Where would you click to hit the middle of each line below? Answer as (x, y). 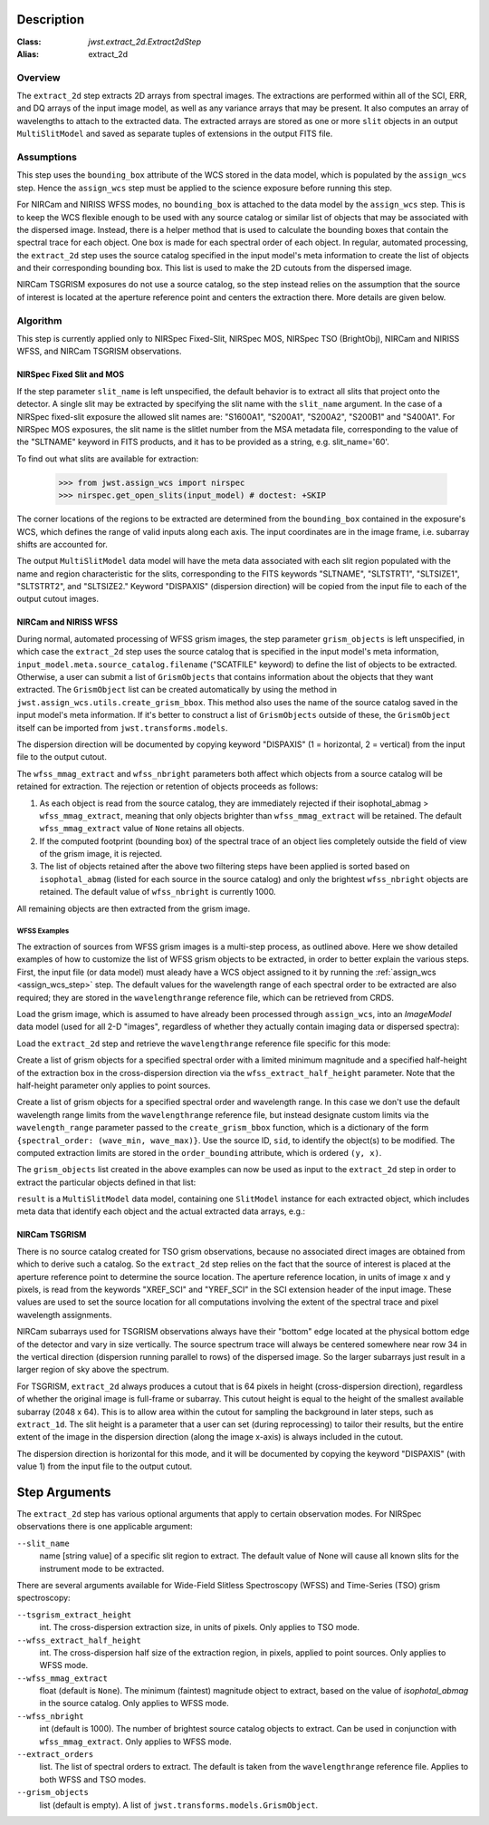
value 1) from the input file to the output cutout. (105, 1466)
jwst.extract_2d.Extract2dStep (145, 42)
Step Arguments (64, 1492)
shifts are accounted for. (62, 544)
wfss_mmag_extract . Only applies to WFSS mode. (135, 1742)
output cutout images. (58, 599)
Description (51, 19)
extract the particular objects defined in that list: (106, 1182)
